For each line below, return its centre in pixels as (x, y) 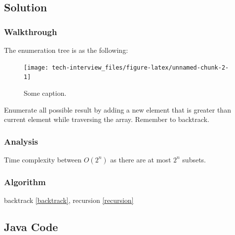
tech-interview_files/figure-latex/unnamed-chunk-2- (140, 67)
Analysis (21, 141)
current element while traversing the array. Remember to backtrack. (107, 119)
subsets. (194, 159)
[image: (36, 67)
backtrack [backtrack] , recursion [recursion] (69, 200)
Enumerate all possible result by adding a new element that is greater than (117, 109)
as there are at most (141, 159)
